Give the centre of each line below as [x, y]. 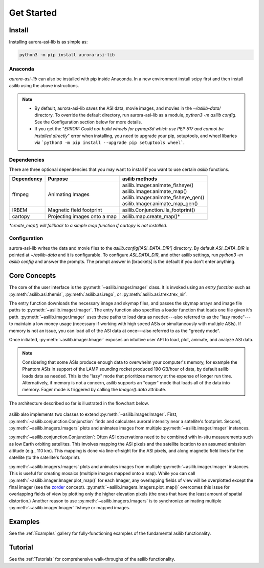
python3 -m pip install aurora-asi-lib [67, 55]
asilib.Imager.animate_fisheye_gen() [163, 197]
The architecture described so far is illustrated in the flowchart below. [79, 403]
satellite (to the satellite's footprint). [45, 457]
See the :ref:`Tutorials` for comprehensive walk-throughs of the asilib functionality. [92, 559]
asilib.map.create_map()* [151, 216]
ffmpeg [20, 194]
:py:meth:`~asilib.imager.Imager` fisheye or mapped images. [70, 508]
